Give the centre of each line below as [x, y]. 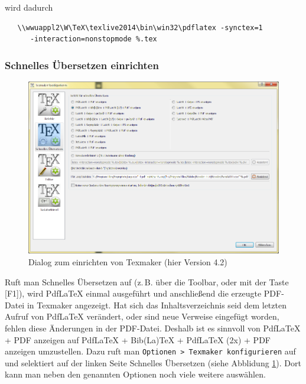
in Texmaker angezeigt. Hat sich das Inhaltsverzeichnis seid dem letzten [157, 305]
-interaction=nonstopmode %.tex [93, 39]
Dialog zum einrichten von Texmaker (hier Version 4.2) [128, 261]
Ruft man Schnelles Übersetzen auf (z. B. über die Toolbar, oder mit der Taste [147, 282]
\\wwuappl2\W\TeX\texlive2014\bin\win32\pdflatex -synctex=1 [140, 27]
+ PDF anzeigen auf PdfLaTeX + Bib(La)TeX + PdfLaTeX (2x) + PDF [138, 339]
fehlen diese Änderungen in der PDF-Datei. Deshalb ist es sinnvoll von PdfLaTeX [153, 328]
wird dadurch [29, 7]
